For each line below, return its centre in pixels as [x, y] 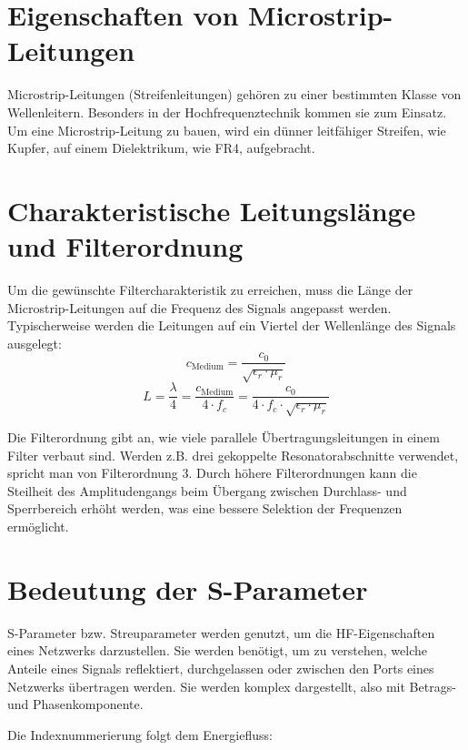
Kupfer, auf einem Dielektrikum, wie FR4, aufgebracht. [161, 148]
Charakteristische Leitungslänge [212, 210]
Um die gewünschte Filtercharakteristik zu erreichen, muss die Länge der [210, 289]
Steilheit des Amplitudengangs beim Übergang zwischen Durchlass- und [207, 490]
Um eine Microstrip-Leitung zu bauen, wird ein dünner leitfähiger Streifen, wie [227, 130]
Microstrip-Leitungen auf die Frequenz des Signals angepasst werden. [199, 307]
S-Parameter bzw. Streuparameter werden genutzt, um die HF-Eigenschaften [221, 632]
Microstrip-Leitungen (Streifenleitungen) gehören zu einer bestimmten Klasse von [234, 94]
